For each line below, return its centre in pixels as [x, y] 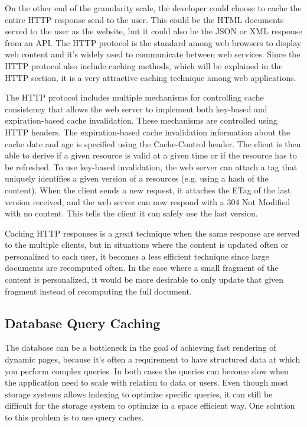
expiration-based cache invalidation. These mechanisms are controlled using [141, 120]
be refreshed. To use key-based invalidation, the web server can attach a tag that [151, 166]
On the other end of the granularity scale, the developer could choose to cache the [153, 8]
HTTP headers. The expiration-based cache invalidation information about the [148, 132]
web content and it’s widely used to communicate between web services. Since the [153, 54]
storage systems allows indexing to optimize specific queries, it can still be [139, 394]
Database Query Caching [83, 323]
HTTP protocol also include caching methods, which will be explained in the [144, 65]
